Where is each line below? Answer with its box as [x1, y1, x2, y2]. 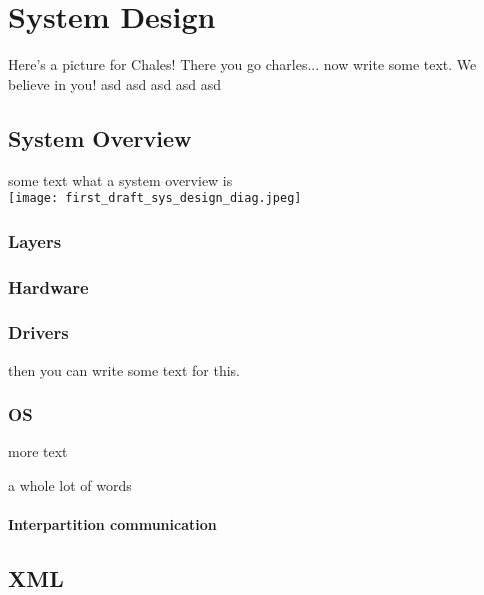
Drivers [8, 320, 69, 345]
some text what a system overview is [8, 169, 233, 190]
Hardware [8, 274, 89, 299]
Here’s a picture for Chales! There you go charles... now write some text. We [8, 54, 477, 75]
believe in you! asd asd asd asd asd [8, 73, 222, 94]
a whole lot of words [8, 475, 132, 496]
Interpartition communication [8, 514, 217, 535]
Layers [8, 228, 62, 253]
